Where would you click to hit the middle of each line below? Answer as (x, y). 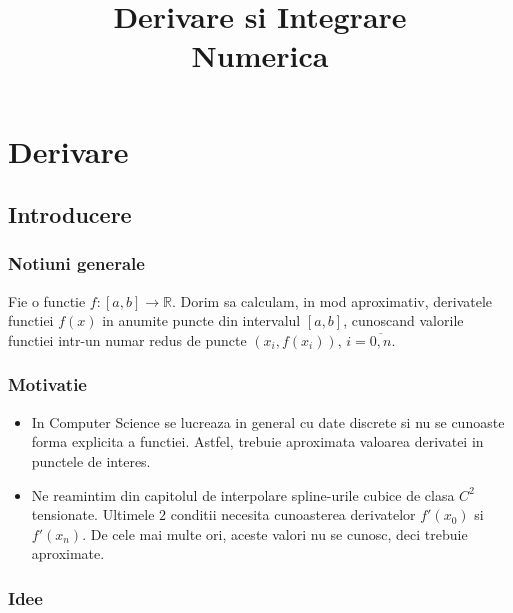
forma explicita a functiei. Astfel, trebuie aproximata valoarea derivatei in (257, 441)
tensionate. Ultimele (93, 514)
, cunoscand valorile (403, 320)
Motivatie (47, 384)
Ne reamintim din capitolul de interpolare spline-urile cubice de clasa (243, 494)
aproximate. (68, 553)
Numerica (260, 55)
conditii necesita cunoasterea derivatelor (293, 514)
